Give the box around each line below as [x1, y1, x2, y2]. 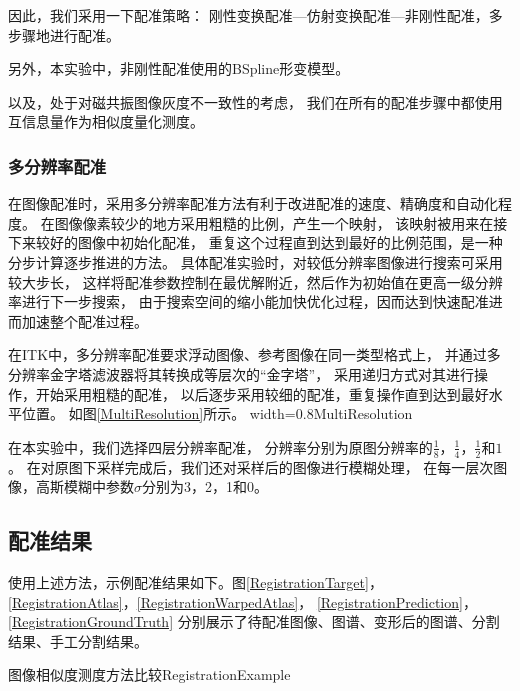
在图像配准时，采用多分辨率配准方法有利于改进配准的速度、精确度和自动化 [8, 193, 498, 214]
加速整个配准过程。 [21, 310, 148, 331]
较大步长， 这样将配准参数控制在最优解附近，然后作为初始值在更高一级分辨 [8, 271, 503, 292]
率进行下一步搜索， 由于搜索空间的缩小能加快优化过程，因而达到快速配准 [8, 291, 489, 312]
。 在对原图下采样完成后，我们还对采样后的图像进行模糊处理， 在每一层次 [8, 456, 494, 477]
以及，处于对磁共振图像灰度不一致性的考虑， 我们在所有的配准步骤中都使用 [8, 91, 503, 112]
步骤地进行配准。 [8, 24, 120, 45]
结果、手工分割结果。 [8, 630, 148, 651]
